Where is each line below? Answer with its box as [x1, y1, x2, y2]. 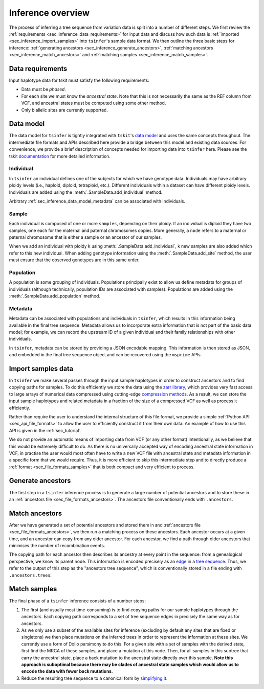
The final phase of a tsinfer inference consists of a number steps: [9, 597, 146, 604]
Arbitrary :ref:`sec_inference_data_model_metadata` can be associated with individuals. [9, 198, 186, 204]
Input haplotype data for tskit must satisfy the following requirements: [9, 77, 149, 83]
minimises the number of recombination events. [9, 543, 105, 549]
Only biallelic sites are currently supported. [21, 107, 108, 113]
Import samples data [9, 365, 73, 373]
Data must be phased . [21, 86, 66, 92]
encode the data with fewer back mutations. [21, 668, 113, 674]
